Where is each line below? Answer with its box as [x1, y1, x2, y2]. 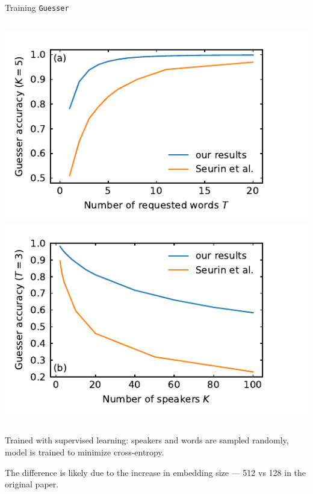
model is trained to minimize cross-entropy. [5, 446, 164, 458]
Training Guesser [5, 1, 69, 13]
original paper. [5, 478, 59, 490]
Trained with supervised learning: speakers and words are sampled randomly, [5, 434, 289, 446]
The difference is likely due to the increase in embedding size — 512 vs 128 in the [5, 466, 306, 478]
